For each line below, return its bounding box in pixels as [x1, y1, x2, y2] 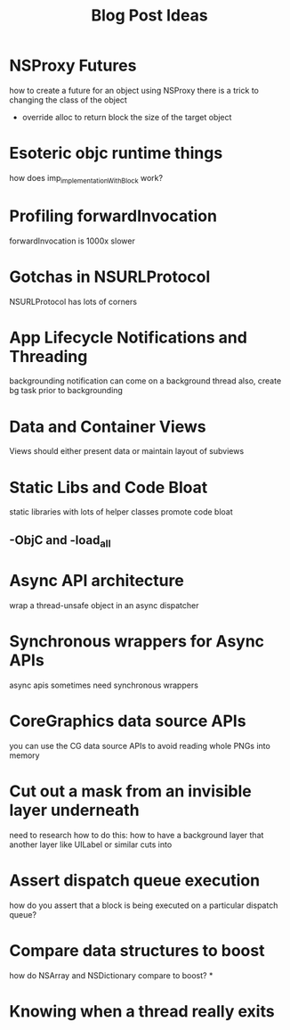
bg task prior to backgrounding [9, 385, 123, 396]
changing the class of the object [9, 95, 127, 105]
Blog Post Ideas [91, 5, 208, 26]
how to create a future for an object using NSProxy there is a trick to [9, 85, 260, 95]
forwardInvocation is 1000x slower [9, 235, 135, 246]
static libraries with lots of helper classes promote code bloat [9, 507, 233, 517]
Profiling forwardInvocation [9, 206, 218, 226]
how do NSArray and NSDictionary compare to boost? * [9, 969, 213, 981]
